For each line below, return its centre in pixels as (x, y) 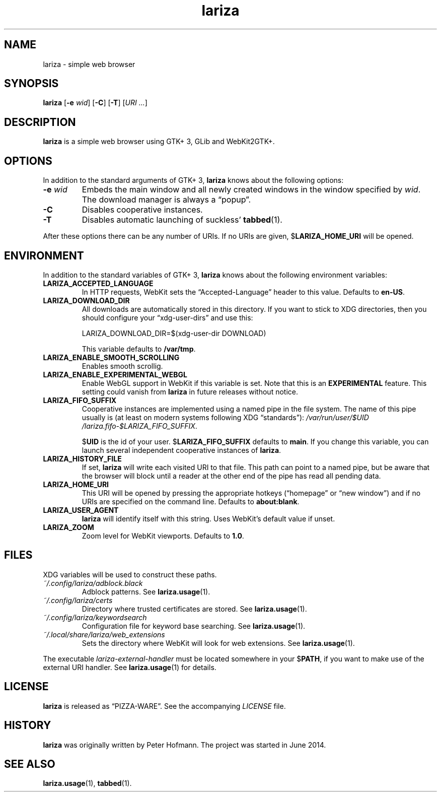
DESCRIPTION (40, 122)
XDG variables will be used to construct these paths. (130, 574)
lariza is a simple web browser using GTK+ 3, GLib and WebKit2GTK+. (159, 142)
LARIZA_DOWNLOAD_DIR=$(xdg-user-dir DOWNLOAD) (174, 333)
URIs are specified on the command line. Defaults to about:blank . (191, 501)
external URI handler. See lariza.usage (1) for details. (130, 667)
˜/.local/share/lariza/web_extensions (104, 634)
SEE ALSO (30, 764)
